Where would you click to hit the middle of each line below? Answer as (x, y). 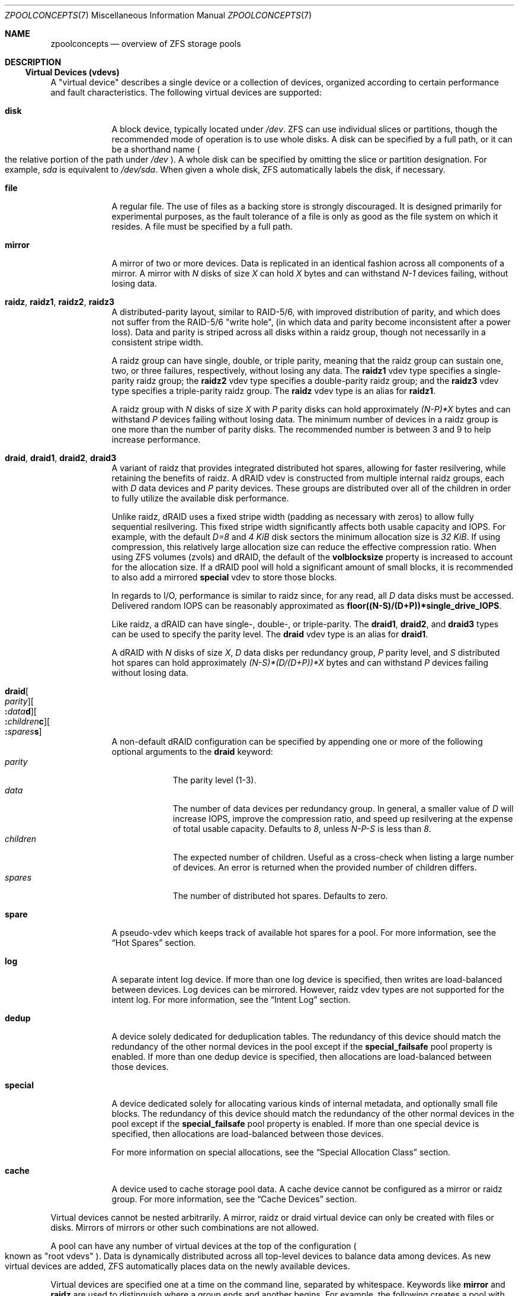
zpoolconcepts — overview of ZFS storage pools (146, 44)
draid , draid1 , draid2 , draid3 (61, 458)
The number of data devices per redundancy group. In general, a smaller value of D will (343, 809)
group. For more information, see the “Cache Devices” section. (234, 1199)
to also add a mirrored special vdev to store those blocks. (224, 577)
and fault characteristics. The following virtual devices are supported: (186, 92)
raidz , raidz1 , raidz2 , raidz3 (60, 302)
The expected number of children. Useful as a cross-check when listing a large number (343, 857)
